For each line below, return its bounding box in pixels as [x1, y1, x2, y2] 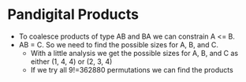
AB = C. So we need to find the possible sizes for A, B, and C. [18, 39, 218, 49]
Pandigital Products [7, 6, 140, 24]
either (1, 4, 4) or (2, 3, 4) [30, 57, 113, 66]
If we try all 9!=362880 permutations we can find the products [30, 65, 233, 74]
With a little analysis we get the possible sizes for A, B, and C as [30, 48, 238, 58]
